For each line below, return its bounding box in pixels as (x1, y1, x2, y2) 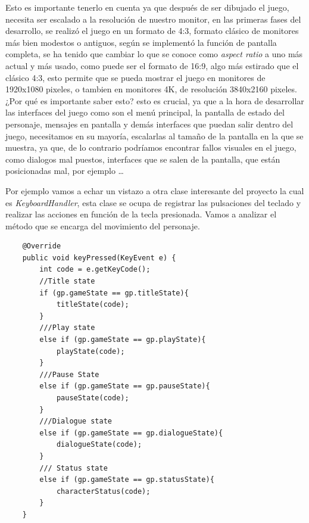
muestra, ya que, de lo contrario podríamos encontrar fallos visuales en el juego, (5, 141, 296, 154)
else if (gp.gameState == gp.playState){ (39, 335, 206, 344)
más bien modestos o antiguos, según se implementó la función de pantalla (5, 36, 277, 48)
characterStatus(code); (56, 487, 151, 496)
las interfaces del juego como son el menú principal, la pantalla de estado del (5, 106, 285, 119)
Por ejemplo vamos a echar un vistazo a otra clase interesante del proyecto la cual (5, 184, 304, 197)
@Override (22, 242, 61, 251)
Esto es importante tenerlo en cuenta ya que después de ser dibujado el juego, (5, 1, 289, 13)
